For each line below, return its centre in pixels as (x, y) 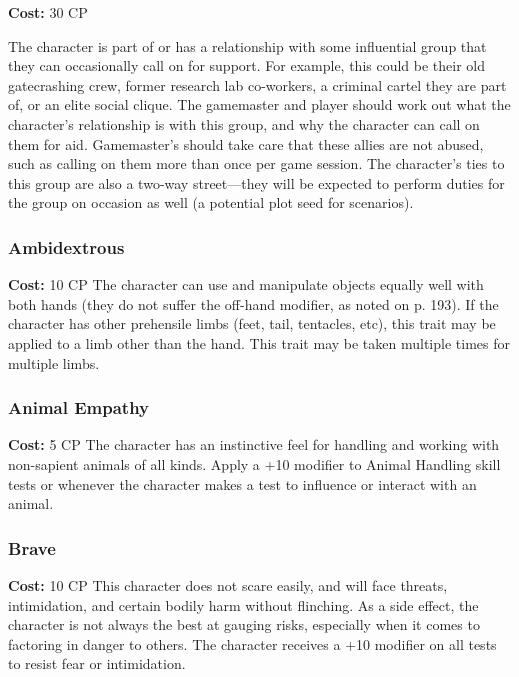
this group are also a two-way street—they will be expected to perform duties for (256, 182)
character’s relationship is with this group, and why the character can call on (244, 123)
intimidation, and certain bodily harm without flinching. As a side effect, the (243, 604)
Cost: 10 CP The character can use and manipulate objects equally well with (246, 284)
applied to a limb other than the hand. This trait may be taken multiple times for (259, 342)
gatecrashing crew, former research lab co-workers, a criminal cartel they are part (257, 84)
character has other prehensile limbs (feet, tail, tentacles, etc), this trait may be (252, 323)
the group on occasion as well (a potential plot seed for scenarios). (211, 202)
